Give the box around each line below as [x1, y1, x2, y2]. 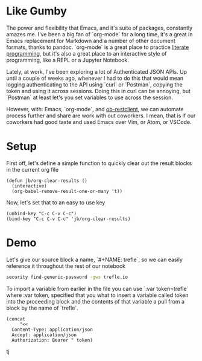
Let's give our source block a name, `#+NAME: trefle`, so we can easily [6, 256, 183, 263]
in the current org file [6, 166, 59, 173]
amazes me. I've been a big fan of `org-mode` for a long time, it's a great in [6, 30, 193, 37]
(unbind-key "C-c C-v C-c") [6, 210, 77, 216]
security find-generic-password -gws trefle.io [6, 274, 128, 280]
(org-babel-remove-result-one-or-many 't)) [11, 188, 122, 194]
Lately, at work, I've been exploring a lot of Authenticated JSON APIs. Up [6, 68, 188, 75]
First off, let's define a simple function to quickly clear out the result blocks [6, 159, 192, 167]
